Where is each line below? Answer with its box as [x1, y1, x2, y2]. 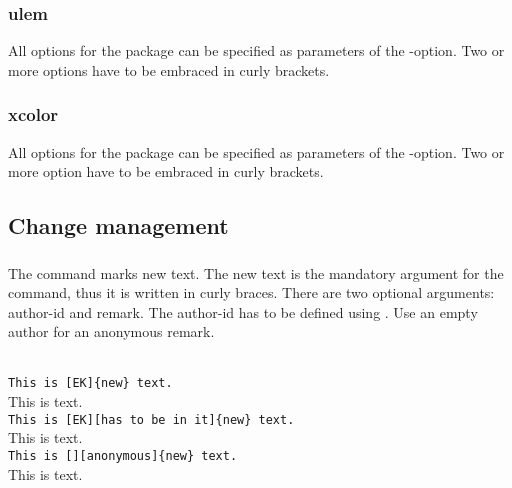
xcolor [8, 102, 59, 127]
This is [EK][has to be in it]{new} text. [8, 412, 295, 427]
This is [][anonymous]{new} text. [8, 448, 238, 463]
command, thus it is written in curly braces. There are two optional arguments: [8, 282, 495, 303]
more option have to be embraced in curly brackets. [8, 161, 324, 182]
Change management [8, 210, 229, 241]
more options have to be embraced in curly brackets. [8, 59, 330, 80]
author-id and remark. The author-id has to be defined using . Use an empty [8, 301, 478, 322]
